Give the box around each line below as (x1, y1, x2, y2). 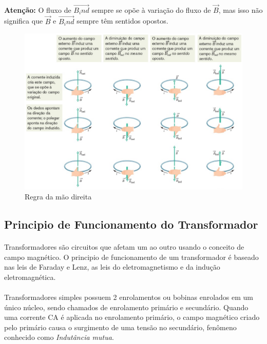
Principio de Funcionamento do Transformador (4, 216, 258, 232)
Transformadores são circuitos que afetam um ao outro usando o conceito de (4, 241, 244, 252)
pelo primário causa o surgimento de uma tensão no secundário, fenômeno (4, 321, 237, 332)
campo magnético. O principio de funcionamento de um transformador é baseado (4, 251, 259, 262)
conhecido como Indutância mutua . (4, 332, 114, 342)
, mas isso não (218, 4, 263, 15)
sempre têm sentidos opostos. (77, 15, 168, 26)
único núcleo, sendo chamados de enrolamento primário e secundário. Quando (4, 301, 249, 312)
